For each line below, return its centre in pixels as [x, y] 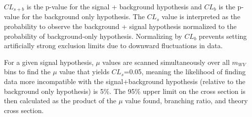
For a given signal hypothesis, [49, 62]
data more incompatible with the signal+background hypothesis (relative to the [125, 81]
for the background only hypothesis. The [83, 16]
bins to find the [27, 72]
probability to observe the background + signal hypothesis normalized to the [120, 26]
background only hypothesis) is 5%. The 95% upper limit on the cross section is [125, 91]
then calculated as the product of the [60, 101]
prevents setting [223, 36]
